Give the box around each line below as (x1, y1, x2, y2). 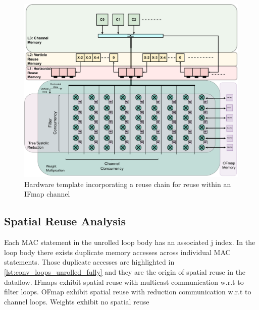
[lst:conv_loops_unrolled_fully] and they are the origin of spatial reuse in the (4, 267, 246, 277)
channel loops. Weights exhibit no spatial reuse (4, 296, 149, 306)
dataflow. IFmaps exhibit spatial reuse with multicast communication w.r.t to (4, 276, 244, 287)
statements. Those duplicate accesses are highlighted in (4, 257, 175, 267)
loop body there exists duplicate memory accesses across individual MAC (4, 246, 231, 257)
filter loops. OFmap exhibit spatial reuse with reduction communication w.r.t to (4, 286, 251, 297)
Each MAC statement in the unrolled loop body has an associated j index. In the (4, 237, 255, 247)
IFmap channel (24, 189, 70, 199)
